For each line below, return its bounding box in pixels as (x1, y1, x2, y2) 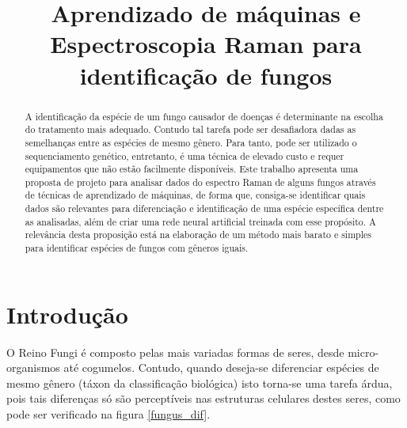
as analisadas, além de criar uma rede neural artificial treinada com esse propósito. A (25, 214, 376, 228)
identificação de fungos (79, 59, 333, 91)
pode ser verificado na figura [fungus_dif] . (6, 406, 211, 422)
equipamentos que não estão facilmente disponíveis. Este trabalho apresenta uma (25, 162, 359, 176)
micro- (348, 343, 379, 360)
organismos (6, 359, 60, 376)
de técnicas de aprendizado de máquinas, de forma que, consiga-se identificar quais (25, 188, 366, 202)
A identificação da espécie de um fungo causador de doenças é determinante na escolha (25, 109, 383, 123)
